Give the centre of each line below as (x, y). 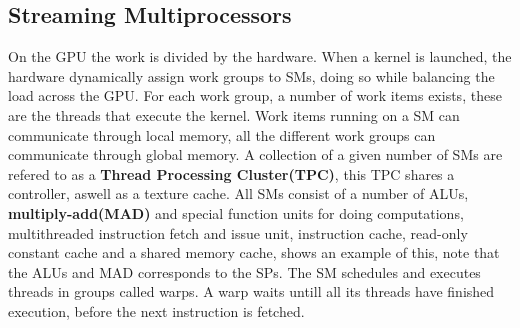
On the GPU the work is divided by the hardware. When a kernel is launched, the (260, 56)
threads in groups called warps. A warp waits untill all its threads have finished (251, 291)
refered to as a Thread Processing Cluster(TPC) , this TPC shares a (231, 173)
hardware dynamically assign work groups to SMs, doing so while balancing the (251, 75)
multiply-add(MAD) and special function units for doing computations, (236, 212)
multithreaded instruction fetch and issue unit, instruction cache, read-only (238, 232)
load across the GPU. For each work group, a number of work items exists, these (255, 95)
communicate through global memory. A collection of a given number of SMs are (255, 154)
